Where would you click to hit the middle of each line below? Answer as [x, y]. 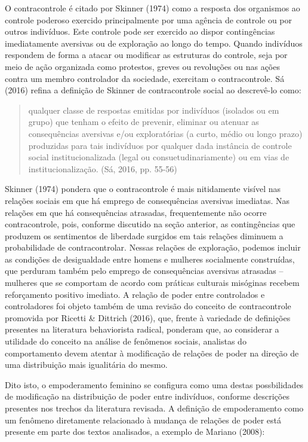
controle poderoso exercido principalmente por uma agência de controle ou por [149, 19]
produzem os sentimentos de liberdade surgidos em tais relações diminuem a [144, 235]
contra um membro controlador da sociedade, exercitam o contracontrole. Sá [145, 78]
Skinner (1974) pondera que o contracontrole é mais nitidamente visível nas [143, 189]
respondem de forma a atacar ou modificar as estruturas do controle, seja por [146, 55]
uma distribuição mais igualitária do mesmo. [86, 365]
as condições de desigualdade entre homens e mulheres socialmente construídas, [150, 259]
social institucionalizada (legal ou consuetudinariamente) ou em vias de [159, 157]
